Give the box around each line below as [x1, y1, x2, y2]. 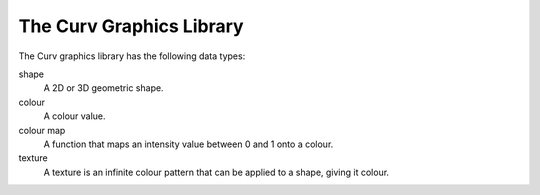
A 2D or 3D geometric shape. [43, 82, 164, 94]
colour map [18, 124, 66, 136]
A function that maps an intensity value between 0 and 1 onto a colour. [43, 138, 334, 150]
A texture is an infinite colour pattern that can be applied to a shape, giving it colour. [43, 166, 390, 178]
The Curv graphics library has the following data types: [18, 50, 246, 62]
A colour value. [43, 110, 106, 122]
